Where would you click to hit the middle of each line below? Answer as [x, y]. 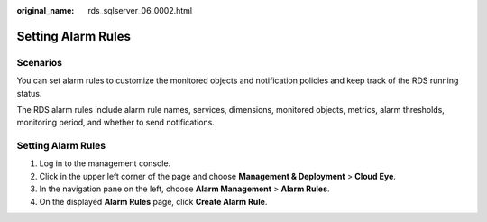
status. [29, 93]
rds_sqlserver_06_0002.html [140, 10]
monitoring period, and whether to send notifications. [116, 123]
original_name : [46, 10]
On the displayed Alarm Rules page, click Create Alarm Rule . [153, 201]
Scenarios [40, 62]
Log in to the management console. [105, 163]
